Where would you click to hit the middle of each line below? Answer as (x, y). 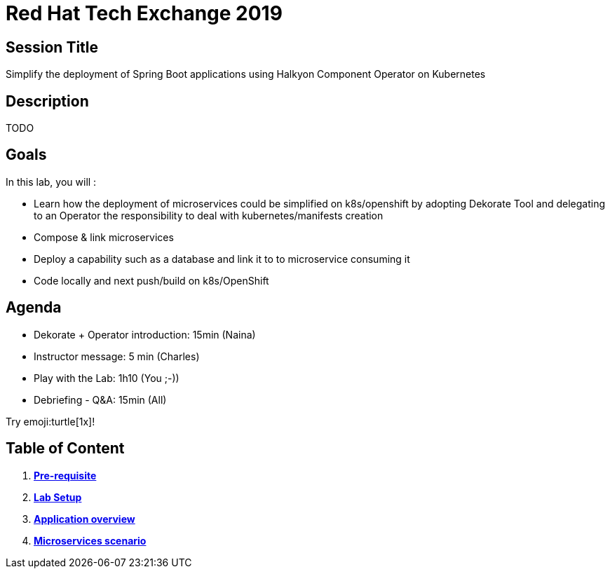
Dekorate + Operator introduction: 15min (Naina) (145, 334)
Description (47, 101)
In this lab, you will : (51, 182)
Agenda (34, 308)
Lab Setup (58, 497)
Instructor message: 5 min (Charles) (117, 356)
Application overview (84, 519)
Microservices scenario (90, 540)
